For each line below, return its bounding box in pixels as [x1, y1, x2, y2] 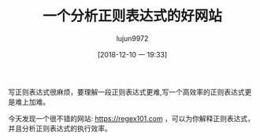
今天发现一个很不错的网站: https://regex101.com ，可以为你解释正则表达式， [8, 113, 254, 123]
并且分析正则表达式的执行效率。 [8, 123, 112, 133]
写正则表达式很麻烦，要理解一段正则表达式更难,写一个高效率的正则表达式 [8, 87, 246, 97]
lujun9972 [116, 33, 149, 43]
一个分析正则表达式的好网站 [42, 7, 222, 25]
